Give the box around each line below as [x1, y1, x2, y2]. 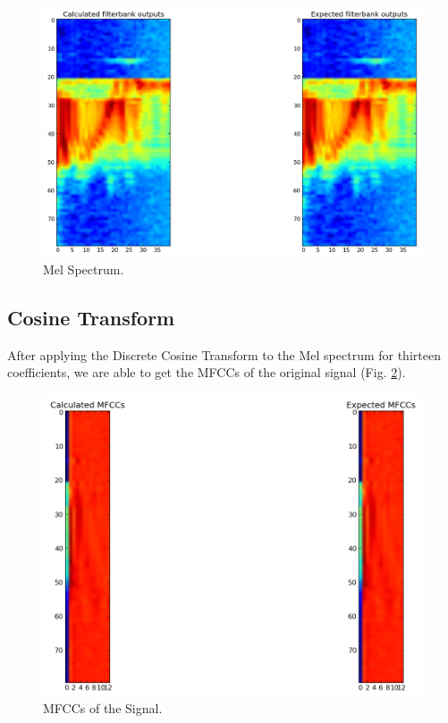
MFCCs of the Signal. [43, 698, 163, 717]
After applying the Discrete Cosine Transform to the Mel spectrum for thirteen [7, 345, 441, 364]
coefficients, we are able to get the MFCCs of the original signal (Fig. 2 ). [7, 363, 406, 382]
